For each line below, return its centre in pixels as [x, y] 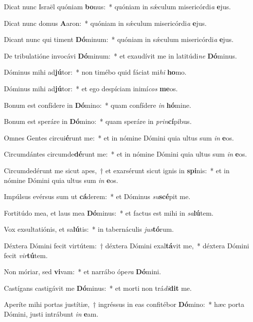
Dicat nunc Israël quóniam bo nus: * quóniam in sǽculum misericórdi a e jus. [117, 6]
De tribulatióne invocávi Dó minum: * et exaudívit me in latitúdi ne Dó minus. [120, 55]
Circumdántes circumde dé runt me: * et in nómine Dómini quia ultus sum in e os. [126, 154]
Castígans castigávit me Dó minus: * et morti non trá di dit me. [98, 288]
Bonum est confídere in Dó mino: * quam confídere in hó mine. [98, 105]
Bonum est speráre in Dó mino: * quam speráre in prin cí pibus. [98, 121]
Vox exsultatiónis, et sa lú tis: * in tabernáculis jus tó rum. [89, 229]
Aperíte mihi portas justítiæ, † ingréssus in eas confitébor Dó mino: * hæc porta [124, 304]
